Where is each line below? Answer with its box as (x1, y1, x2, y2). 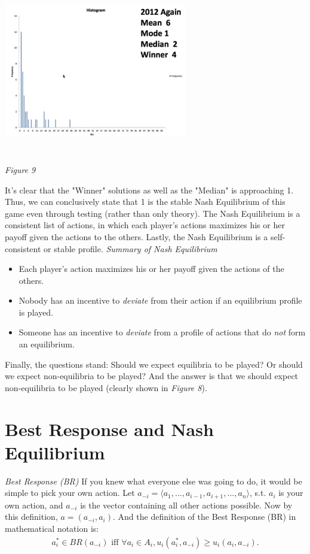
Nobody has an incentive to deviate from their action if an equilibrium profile (19, 294, 302, 307)
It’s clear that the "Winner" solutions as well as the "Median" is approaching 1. (5, 183, 294, 196)
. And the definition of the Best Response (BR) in (112, 510, 296, 523)
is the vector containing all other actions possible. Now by (80, 498, 293, 511)
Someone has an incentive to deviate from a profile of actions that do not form (19, 326, 306, 338)
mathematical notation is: (5, 522, 99, 534)
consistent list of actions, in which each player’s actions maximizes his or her (5, 219, 285, 231)
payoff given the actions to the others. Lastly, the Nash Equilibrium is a (5, 230, 268, 243)
